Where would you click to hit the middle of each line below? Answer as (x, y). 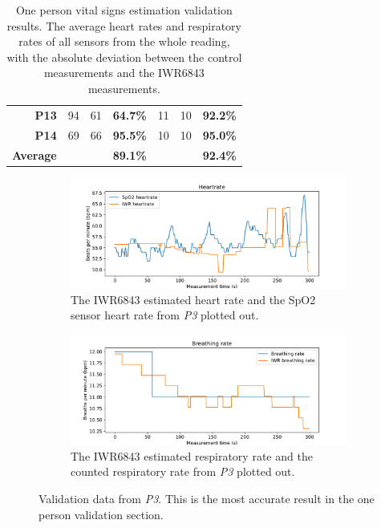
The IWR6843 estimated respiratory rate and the (192, 455)
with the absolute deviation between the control (124, 57)
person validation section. (101, 514)
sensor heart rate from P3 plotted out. (165, 315)
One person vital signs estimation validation (124, 10)
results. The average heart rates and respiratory (124, 25)
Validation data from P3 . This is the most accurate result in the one (207, 498)
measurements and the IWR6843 (124, 73)
